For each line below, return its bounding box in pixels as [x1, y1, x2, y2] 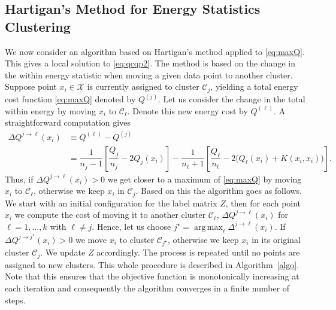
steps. [5, 293, 26, 306]
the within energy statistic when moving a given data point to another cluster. [5, 68, 293, 81]
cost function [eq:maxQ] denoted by [5, 93, 136, 105]
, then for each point [225, 196, 301, 209]
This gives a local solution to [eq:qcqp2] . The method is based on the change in [5, 57, 295, 69]
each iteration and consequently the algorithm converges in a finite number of [5, 282, 290, 294]
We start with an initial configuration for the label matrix [5, 196, 217, 209]
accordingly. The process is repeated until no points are [96, 246, 300, 259]
